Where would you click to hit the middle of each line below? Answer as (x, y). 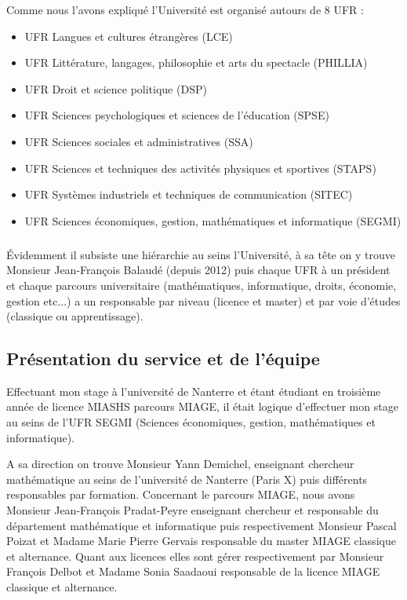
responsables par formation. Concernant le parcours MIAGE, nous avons (181, 494)
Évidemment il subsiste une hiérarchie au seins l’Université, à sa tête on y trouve (201, 254)
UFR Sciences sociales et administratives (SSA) (139, 141)
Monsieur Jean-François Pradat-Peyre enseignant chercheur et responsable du (193, 510)
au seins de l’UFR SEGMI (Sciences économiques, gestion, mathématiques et (191, 422)
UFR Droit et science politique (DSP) (116, 88)
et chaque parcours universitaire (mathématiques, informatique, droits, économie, (202, 285)
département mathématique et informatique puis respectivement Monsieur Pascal (202, 525)
